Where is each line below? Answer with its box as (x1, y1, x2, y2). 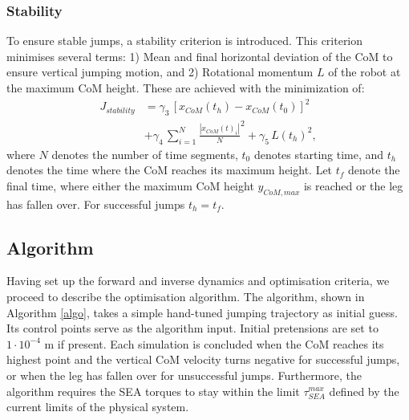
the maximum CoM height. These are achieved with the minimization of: (6, 80, 365, 96)
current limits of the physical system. (6, 398, 189, 415)
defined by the (329, 382, 399, 399)
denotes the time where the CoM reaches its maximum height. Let (6, 161, 333, 178)
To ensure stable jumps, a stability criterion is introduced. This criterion (6, 32, 363, 49)
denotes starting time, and (253, 145, 384, 162)
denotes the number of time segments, (51, 145, 238, 162)
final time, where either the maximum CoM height (6, 177, 254, 194)
